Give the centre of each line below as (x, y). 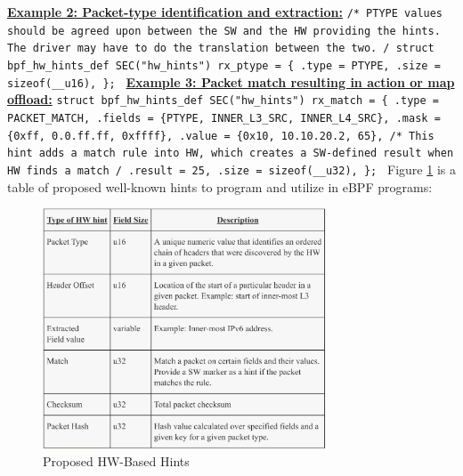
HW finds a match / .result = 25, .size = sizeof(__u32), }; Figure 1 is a (231, 169)
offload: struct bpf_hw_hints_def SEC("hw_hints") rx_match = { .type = (223, 99)
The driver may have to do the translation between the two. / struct (221, 48)
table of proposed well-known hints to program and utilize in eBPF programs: (220, 186)
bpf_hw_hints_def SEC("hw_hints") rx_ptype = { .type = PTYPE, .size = (224, 65)
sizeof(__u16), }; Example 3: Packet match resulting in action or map (231, 81)
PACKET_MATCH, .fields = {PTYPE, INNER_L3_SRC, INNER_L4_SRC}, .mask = (224, 118)
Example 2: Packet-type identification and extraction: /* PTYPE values (225, 12)
